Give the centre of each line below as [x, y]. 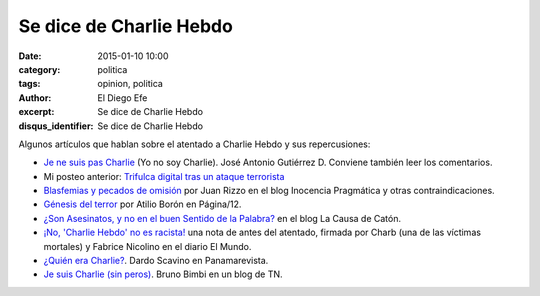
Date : [30, 56]
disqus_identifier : [56, 126]
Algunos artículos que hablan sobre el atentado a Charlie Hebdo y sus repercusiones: [194, 144]
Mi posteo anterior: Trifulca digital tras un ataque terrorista [164, 176]
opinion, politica [130, 84]
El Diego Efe [122, 97]
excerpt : [36, 112]
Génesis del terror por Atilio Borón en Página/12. [142, 204]
